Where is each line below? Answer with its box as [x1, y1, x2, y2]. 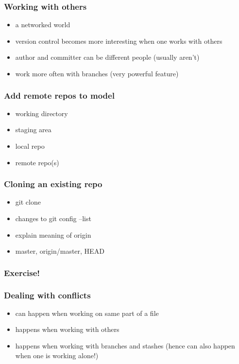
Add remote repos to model [4, 89, 115, 101]
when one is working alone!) [15, 350, 99, 360]
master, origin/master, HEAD [15, 246, 104, 256]
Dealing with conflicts [4, 289, 91, 301]
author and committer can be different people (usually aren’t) [15, 52, 200, 62]
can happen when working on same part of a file [15, 308, 159, 318]
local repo [15, 141, 45, 151]
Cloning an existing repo [4, 178, 102, 190]
